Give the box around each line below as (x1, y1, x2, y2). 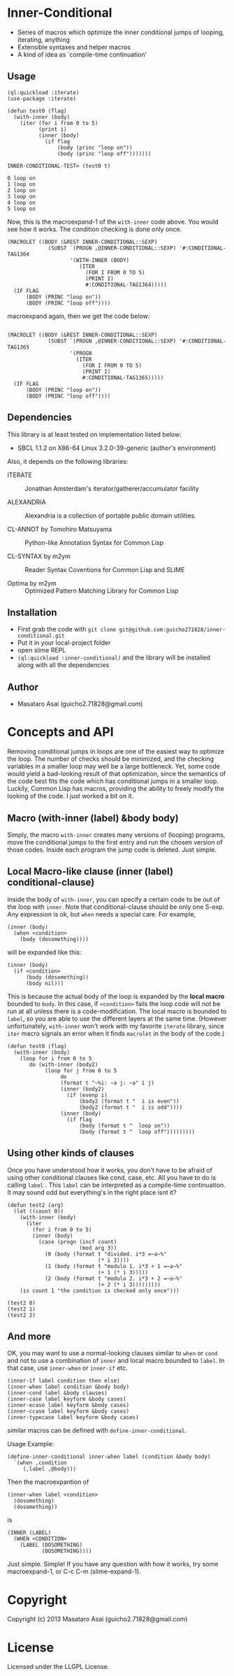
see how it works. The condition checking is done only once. (7, 225, 182, 233)
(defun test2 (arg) (7, 1202, 64, 1209)
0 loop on (7, 175, 36, 182)
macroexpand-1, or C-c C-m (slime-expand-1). (7, 1567, 141, 1576)
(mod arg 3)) (79, 1244, 117, 1251)
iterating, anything (17, 35, 70, 43)
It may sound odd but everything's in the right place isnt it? (7, 1188, 177, 1196)
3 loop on (7, 193, 36, 200)
